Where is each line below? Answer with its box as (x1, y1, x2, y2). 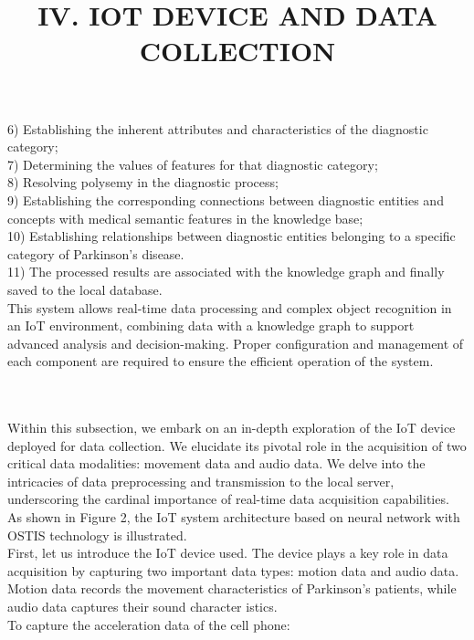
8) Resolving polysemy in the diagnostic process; (7, 173, 279, 192)
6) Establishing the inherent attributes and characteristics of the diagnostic (7, 119, 428, 138)
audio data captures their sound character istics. (7, 597, 278, 615)
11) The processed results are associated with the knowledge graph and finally (7, 262, 445, 281)
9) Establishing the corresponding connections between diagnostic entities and (7, 190, 444, 209)
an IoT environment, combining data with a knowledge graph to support (7, 316, 415, 335)
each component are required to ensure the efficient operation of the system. (7, 351, 434, 371)
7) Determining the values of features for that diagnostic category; (7, 154, 378, 173)
